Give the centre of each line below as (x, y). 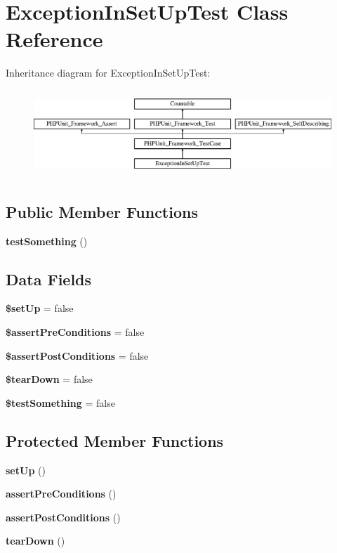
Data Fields (49, 279)
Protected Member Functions (115, 440)
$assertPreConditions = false (75, 331)
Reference (54, 39)
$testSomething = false (60, 402)
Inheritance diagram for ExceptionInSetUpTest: (108, 73)
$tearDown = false (49, 379)
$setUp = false (40, 308)
